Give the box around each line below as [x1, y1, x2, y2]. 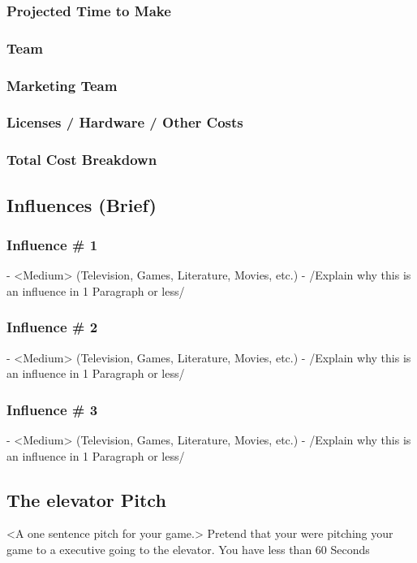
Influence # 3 [6, 399, 98, 419]
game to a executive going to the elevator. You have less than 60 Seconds [6, 541, 370, 558]
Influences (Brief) [6, 192, 157, 217]
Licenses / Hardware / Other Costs [6, 112, 243, 132]
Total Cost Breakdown [6, 149, 157, 170]
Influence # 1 [6, 234, 98, 254]
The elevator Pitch [6, 487, 166, 512]
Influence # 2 [6, 317, 98, 337]
